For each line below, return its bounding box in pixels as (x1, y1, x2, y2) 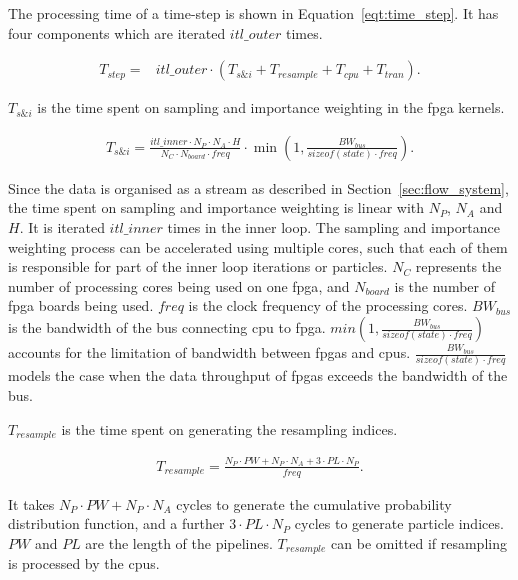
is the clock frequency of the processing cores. (188, 295, 468, 316)
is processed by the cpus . (8, 553, 160, 574)
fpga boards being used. (8, 295, 154, 316)
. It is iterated (19, 217, 105, 238)
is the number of (394, 275, 496, 296)
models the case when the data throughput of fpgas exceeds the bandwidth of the (8, 365, 508, 386)
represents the (415, 256, 502, 277)
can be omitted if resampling (331, 532, 507, 553)
